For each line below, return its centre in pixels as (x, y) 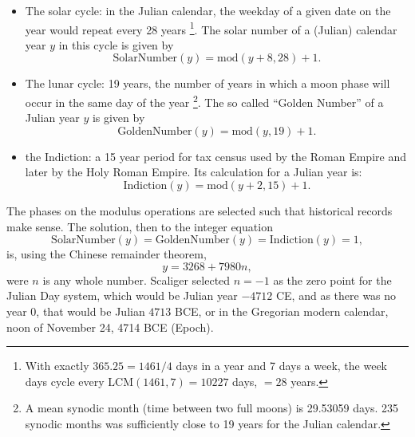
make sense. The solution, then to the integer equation (140, 226)
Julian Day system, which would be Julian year (122, 295)
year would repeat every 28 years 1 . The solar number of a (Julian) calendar (211, 28)
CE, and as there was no (336, 295)
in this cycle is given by (116, 44)
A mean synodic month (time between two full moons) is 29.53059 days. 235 (212, 408)
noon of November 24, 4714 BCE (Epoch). (110, 327)
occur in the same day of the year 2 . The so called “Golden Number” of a (204, 101)
